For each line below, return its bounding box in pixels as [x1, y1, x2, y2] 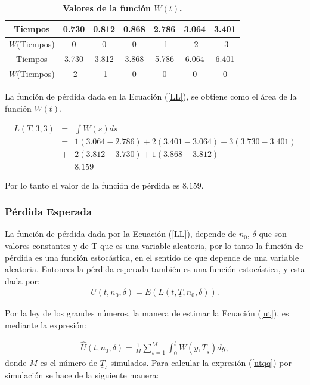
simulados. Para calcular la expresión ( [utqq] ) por [110, 356, 292, 368]
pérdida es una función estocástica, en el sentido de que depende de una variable [5, 251, 299, 263]
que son [259, 227, 287, 240]
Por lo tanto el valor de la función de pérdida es [5, 178, 180, 191]
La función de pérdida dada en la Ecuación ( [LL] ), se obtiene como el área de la [5, 90, 297, 103]
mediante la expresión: [5, 318, 87, 331]
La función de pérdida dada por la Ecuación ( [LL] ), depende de [5, 227, 237, 240]
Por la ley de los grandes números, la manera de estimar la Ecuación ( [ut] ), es [5, 307, 289, 319]
